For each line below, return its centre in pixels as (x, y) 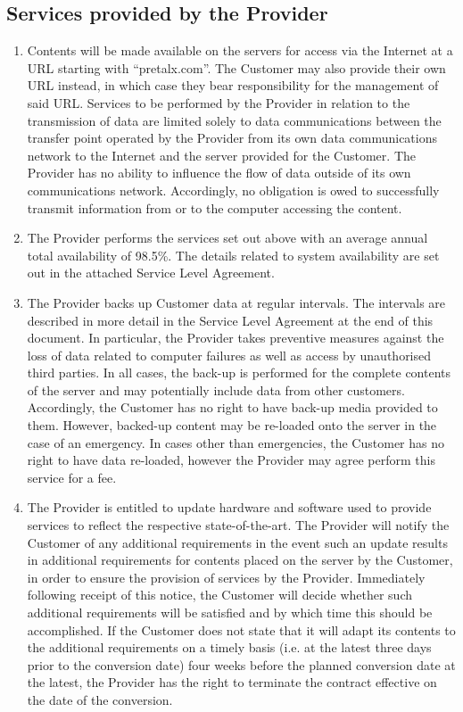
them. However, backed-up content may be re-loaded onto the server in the (232, 425)
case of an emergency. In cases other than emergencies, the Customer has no (236, 442)
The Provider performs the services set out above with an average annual (227, 238)
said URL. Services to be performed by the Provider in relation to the (219, 102)
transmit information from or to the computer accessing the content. (215, 207)
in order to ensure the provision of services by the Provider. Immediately (226, 577)
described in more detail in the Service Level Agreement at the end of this (230, 320)
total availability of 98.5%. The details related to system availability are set (233, 255)
